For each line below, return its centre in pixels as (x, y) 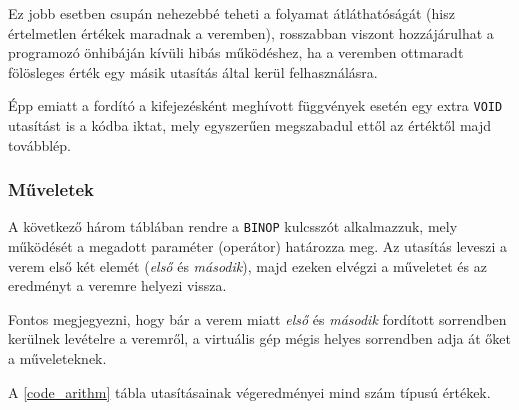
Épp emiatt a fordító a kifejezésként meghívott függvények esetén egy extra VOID (255, 105)
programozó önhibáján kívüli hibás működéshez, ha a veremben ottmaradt (236, 52)
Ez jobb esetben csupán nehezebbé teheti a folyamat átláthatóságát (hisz (231, 13)
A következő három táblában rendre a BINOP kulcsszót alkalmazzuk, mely (233, 226)
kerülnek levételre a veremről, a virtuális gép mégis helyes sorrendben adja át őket (259, 338)
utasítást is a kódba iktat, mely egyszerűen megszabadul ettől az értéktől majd (250, 125)
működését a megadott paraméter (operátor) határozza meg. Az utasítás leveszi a (257, 246)
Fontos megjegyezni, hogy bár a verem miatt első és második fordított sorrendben (257, 318)
